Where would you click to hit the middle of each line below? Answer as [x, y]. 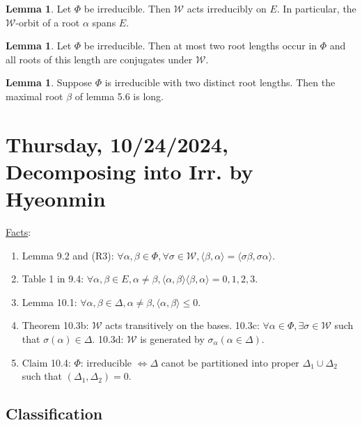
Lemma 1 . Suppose [49, 82]
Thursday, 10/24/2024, [117, 144]
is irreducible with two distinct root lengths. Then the [220, 82]
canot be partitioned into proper [230, 362]
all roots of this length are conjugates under [99, 59]
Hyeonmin [56, 199]
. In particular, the [316, 8]
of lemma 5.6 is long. [119, 96]
